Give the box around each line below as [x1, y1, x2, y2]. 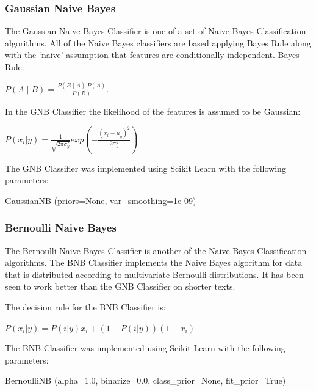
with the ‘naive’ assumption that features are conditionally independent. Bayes [5, 48, 300, 61]
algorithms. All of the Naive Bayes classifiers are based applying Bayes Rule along [5, 36, 311, 49]
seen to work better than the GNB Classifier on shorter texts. [5, 280, 235, 293]
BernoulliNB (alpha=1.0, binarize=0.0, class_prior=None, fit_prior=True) [5, 374, 286, 387]
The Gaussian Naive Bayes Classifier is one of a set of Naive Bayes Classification [5, 24, 306, 37]
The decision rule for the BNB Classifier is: [5, 301, 166, 313]
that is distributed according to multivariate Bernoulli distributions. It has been [5, 268, 304, 280]
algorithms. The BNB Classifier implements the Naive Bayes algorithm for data [5, 256, 303, 269]
